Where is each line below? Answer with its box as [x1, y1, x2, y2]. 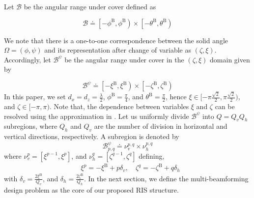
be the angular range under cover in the [64, 54, 184, 64]
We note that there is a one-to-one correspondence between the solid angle [4, 35, 228, 45]
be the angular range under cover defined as [24, 1, 156, 11]
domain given [210, 54, 250, 64]
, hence [166, 91, 187, 102]
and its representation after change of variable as [44, 45, 191, 55]
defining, [139, 150, 165, 161]
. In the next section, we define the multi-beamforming [84, 173, 249, 183]
